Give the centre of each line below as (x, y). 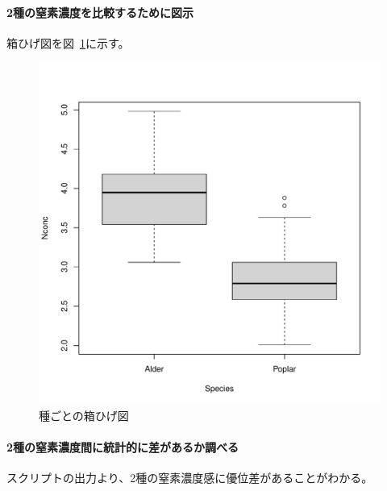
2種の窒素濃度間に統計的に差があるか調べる (123, 447)
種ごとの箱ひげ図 (84, 415)
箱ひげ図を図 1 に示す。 (68, 42)
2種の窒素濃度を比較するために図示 (100, 12)
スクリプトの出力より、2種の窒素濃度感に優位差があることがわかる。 (190, 478)
